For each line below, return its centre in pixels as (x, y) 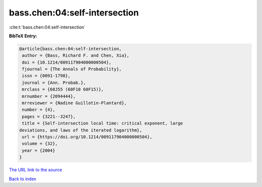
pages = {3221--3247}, (49, 117)
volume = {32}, (40, 144)
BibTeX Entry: (23, 36)
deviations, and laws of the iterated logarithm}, (81, 130)
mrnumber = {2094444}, (49, 96)
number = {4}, (39, 110)
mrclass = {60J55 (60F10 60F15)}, (63, 89)
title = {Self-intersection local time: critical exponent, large (103, 123)
